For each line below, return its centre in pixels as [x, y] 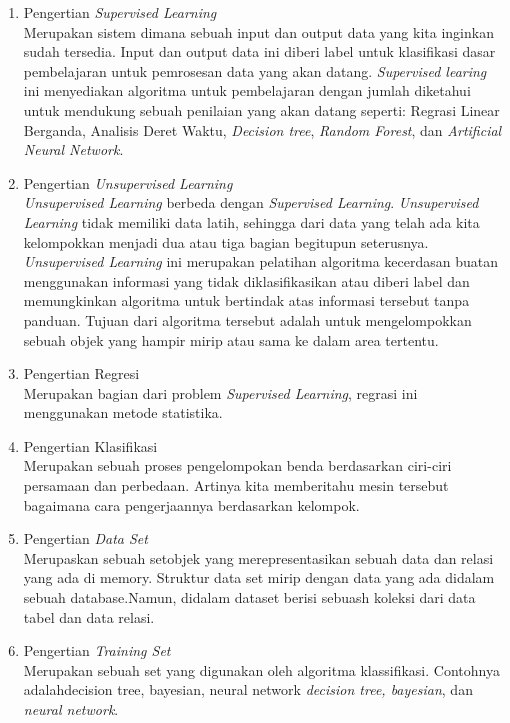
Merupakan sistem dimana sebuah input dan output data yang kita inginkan [258, 31]
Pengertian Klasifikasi [90, 445]
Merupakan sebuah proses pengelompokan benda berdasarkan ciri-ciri [237, 465]
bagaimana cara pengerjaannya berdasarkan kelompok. [191, 504]
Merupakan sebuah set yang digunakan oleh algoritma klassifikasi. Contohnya [261, 669]
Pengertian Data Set [85, 538]
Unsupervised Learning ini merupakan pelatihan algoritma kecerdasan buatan [261, 261]
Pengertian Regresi [81, 373]
